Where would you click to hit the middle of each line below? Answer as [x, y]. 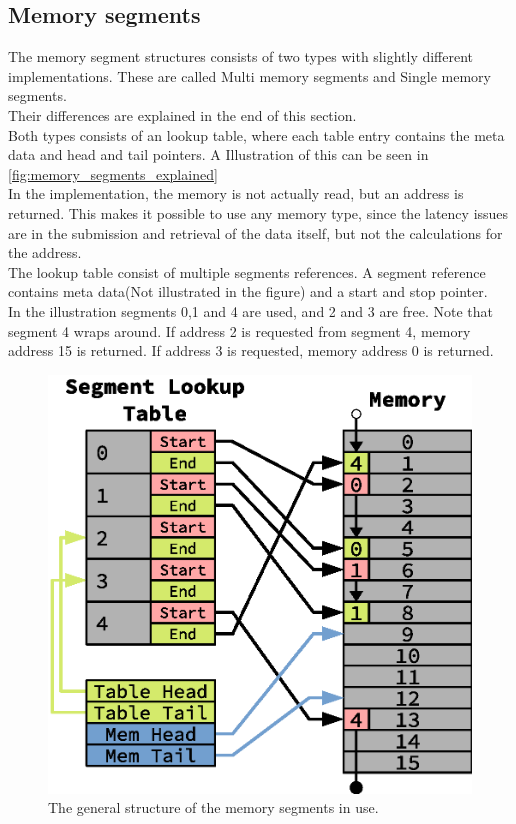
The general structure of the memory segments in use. [213, 807]
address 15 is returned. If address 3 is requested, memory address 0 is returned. [251, 350]
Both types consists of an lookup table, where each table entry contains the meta [256, 134]
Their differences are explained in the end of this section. [182, 114]
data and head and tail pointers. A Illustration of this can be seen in [218, 154]
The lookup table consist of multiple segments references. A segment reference [247, 271]
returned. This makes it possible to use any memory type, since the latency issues [258, 212]
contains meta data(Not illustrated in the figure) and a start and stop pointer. [248, 291]
